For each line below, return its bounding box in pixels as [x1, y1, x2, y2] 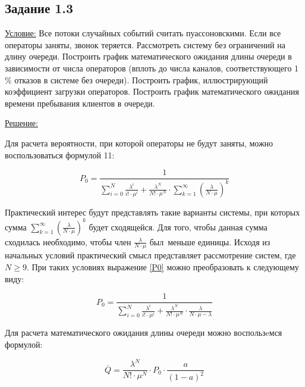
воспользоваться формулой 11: [5, 148, 115, 161]
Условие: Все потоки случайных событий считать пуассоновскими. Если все [5, 27, 281, 39]
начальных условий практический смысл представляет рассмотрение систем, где [5, 249, 296, 261]
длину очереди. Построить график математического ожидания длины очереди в [5, 50, 292, 63]
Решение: [5, 117, 38, 129]
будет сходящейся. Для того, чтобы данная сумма [89, 220, 268, 233]
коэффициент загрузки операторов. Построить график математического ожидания [5, 85, 299, 98]
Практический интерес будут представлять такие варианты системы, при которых [5, 205, 300, 218]
